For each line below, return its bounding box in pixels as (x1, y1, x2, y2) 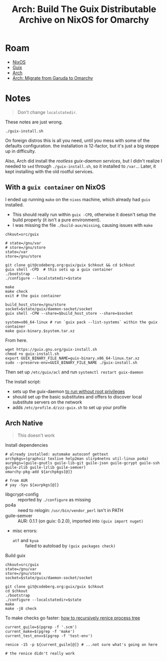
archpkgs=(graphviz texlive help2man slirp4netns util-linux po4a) (5, 456, 149, 461)
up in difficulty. (5, 148, 36, 154)
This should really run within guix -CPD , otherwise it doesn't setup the (12, 211, 156, 217)
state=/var (5, 249, 28, 254)
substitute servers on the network (12, 399, 82, 405)
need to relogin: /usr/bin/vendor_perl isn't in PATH (17, 507, 123, 513)
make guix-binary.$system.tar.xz (5, 328, 75, 333)
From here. (5, 337, 28, 343)
